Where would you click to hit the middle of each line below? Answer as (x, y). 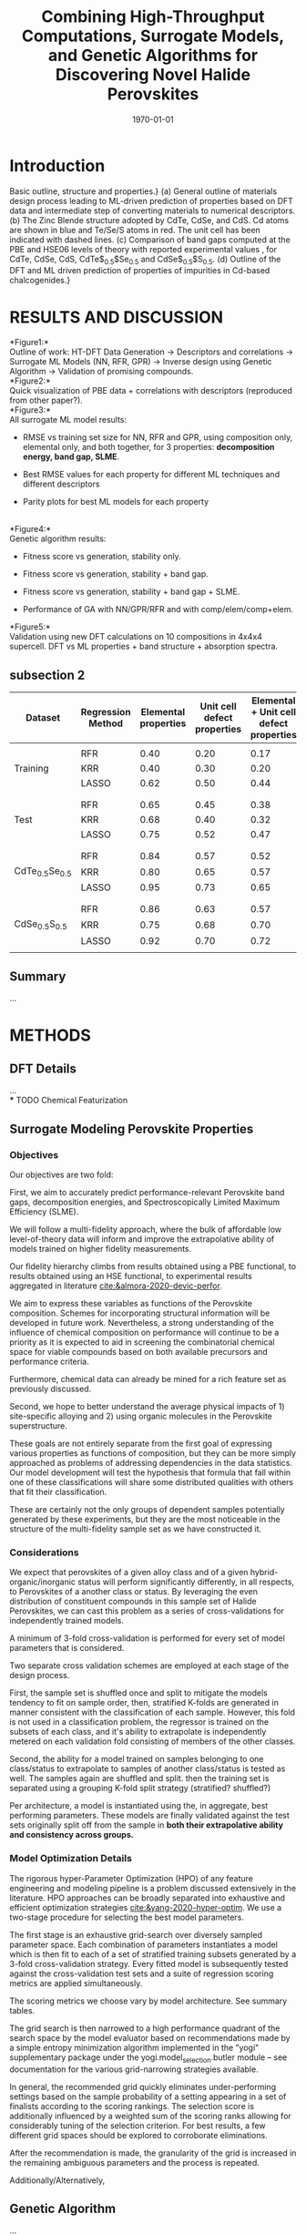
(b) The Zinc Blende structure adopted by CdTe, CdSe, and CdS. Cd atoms (149, 220)
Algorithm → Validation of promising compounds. (102, 372)
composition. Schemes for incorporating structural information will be (140, 1313)
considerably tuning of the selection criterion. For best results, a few (138, 2126)
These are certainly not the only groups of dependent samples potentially (147, 1510)
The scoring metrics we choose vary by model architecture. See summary (148, 2001)
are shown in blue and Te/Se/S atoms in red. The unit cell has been (135, 230)
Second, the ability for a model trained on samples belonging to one (137, 1759)
